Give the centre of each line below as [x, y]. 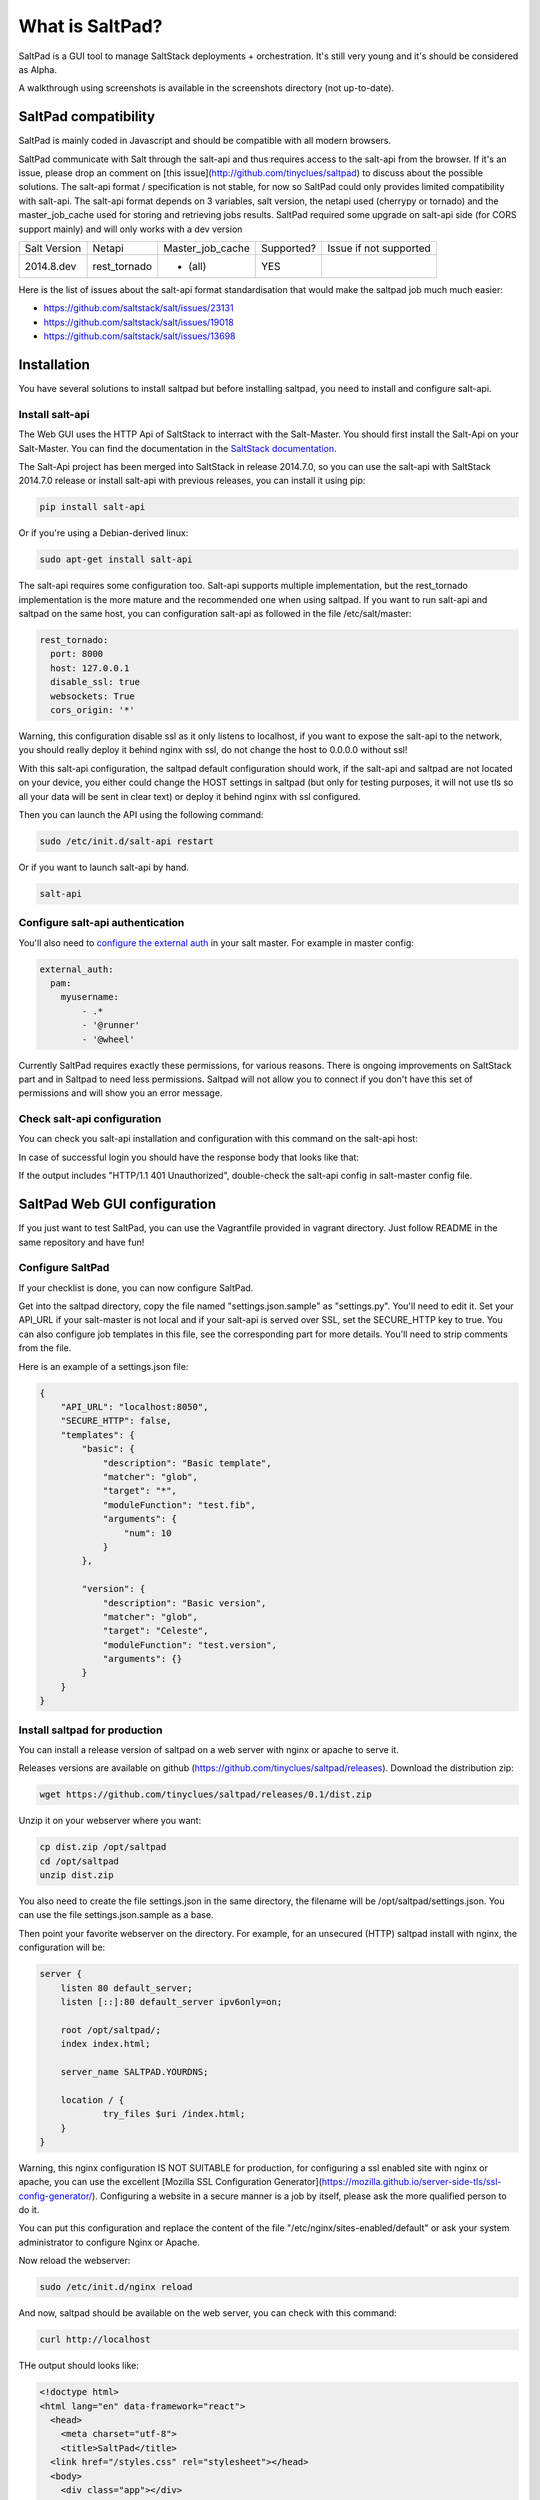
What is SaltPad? [90, 26]
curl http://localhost [95, 2339]
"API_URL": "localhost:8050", [134, 1407]
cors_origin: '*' [92, 710]
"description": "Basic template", [187, 1463]
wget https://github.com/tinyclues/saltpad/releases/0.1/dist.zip [205, 1794]
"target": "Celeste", [155, 1631]
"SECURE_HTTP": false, [116, 1421]
